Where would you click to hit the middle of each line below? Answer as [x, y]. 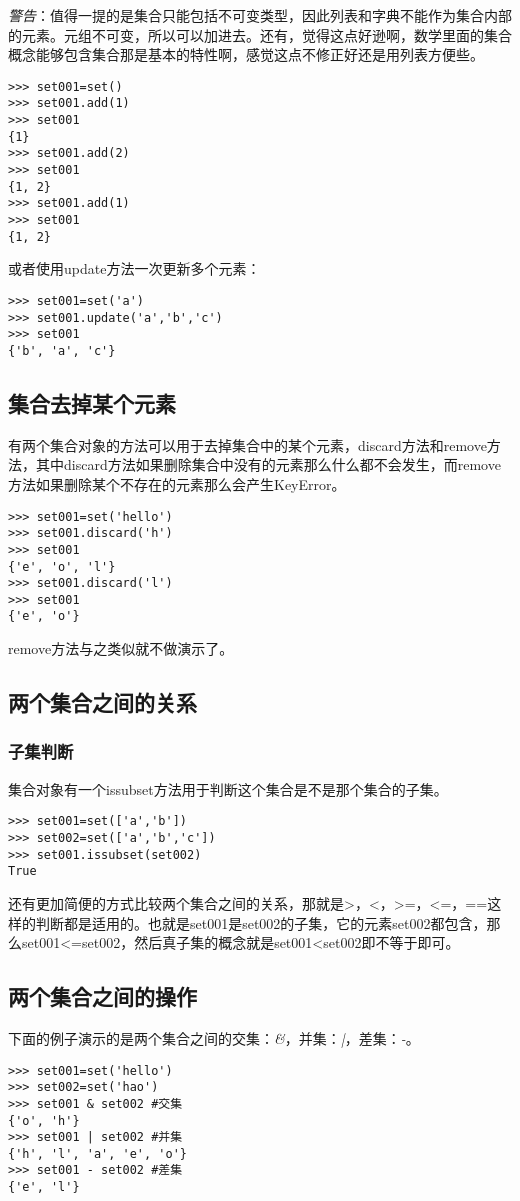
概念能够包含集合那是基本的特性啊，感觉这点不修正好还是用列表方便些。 [246, 54]
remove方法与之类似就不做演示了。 [121, 648]
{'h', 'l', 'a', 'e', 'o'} [97, 1153]
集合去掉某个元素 [92, 402]
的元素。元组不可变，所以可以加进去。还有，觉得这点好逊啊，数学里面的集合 [260, 34]
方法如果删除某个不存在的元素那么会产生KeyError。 [177, 483]
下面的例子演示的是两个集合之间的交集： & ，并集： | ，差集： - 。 [214, 1037]
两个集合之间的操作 [102, 996]
